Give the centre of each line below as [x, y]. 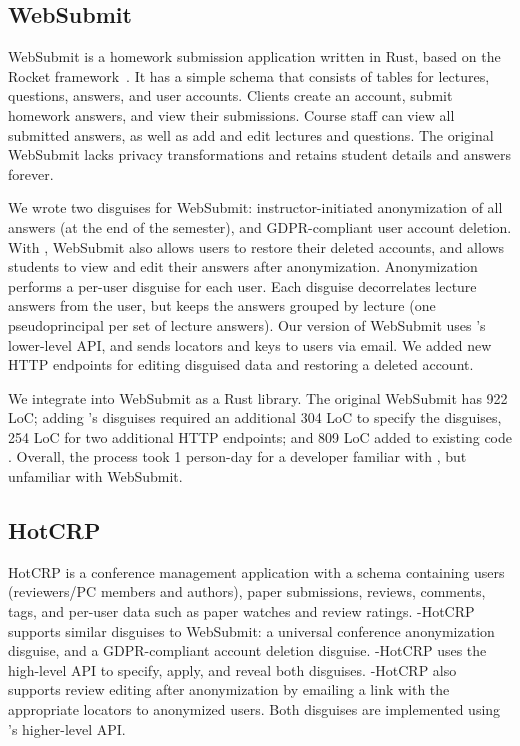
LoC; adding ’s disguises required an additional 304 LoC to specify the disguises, [255, 417]
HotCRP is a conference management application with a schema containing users [256, 571]
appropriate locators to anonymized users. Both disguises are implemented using [254, 709]
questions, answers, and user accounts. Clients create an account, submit [230, 95]
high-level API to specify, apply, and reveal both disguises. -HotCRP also [232, 669]
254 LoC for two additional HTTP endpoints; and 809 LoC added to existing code [260, 436]
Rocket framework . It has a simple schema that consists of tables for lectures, [249, 75]
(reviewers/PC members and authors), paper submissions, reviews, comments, [247, 591]
